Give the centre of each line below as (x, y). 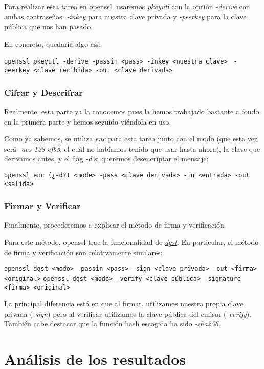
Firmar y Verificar (42, 206)
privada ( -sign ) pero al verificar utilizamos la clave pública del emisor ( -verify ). (128, 313)
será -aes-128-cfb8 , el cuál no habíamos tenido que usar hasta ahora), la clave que (132, 148)
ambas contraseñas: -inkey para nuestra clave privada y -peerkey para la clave (125, 16)
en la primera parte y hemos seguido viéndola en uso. (88, 121)
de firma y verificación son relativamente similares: (83, 252)
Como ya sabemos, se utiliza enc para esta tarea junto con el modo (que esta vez (131, 139)
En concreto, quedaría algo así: (52, 43)
